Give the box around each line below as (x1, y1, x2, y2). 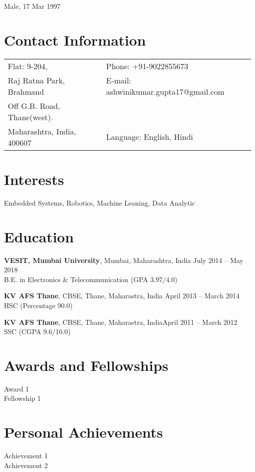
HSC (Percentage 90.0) (4, 300, 73, 310)
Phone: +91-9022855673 (106, 60, 188, 72)
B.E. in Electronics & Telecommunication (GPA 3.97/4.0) (4, 274, 178, 284)
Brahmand (8, 85, 44, 97)
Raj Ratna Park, (8, 74, 65, 86)
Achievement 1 (4, 450, 48, 461)
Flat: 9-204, (8, 60, 48, 72)
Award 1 (4, 383, 29, 393)
